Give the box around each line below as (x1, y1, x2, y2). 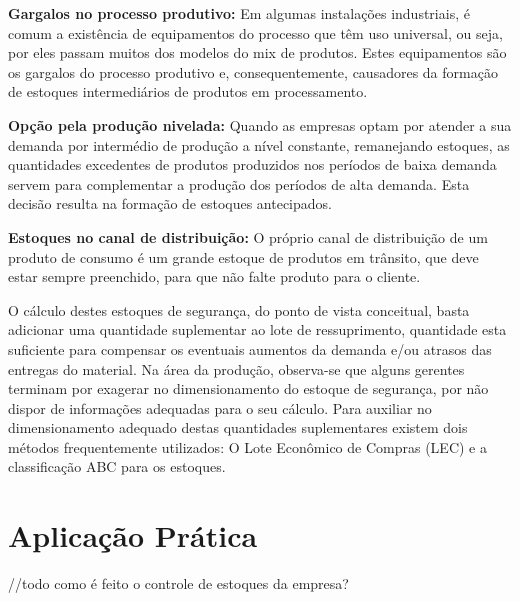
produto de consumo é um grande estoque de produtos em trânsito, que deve (8, 246, 479, 267)
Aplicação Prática (8, 515, 258, 556)
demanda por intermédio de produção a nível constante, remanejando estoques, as (8, 134, 510, 155)
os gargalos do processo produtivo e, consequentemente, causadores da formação (8, 61, 498, 82)
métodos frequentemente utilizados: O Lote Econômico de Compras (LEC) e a (8, 436, 487, 457)
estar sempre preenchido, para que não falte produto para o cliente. (8, 266, 421, 287)
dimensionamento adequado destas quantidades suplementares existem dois (8, 417, 468, 438)
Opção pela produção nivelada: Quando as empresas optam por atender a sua (8, 114, 512, 135)
